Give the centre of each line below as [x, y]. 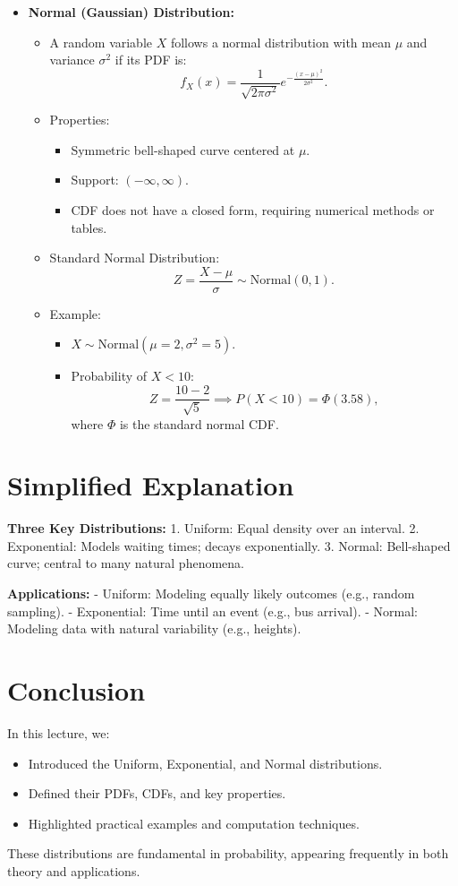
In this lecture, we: [59, 732]
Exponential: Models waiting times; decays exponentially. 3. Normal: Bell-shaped [229, 545]
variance [72, 60]
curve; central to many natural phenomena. [126, 563]
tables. [89, 227]
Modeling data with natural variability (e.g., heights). [154, 628]
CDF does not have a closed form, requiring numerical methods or [253, 210]
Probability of [109, 376]
